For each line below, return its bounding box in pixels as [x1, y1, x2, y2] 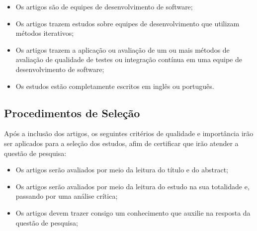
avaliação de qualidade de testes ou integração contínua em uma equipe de [15, 54, 242, 65]
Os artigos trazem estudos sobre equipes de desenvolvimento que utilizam [15, 18, 240, 28]
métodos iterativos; [15, 28, 74, 38]
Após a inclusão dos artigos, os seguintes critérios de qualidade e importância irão [4, 128, 254, 139]
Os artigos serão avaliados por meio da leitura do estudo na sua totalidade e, [15, 181, 250, 191]
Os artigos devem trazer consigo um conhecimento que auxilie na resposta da [15, 207, 251, 218]
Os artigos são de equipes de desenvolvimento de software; [15, 1, 193, 11]
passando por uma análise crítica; [15, 191, 118, 201]
